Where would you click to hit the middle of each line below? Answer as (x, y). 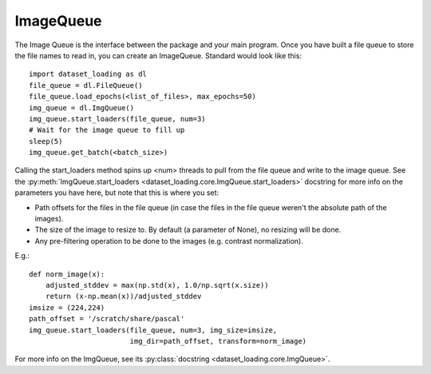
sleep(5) (46, 141)
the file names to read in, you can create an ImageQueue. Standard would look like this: (158, 55)
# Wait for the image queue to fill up (107, 130)
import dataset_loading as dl (88, 74)
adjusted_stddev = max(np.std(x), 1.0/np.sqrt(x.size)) (157, 285)
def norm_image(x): (67, 274)
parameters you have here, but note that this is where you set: (117, 193)
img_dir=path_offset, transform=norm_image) (218, 341)
